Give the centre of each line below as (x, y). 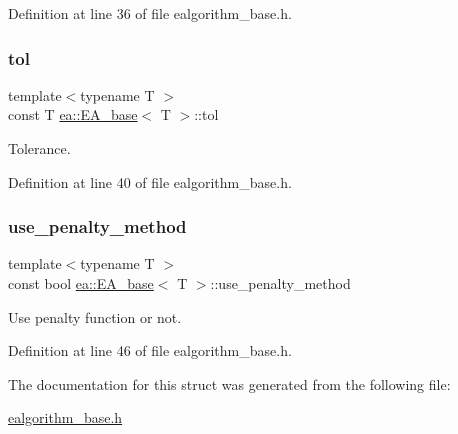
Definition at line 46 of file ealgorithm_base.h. (150, 350)
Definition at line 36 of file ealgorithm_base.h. (150, 13)
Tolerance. (39, 148)
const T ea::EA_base (73, 114)
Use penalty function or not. (95, 316)
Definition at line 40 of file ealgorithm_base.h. (150, 181)
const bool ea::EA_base (81, 283)
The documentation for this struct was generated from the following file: (229, 383)
